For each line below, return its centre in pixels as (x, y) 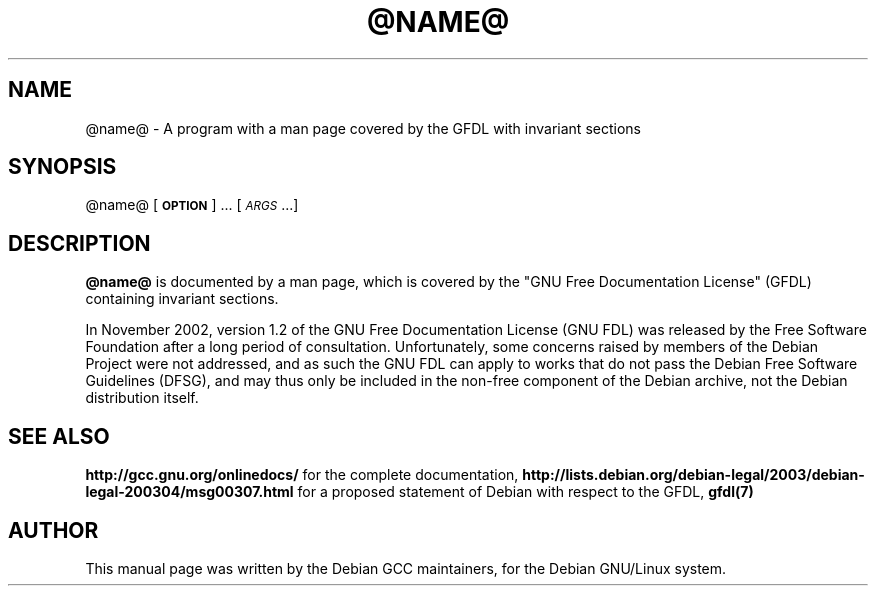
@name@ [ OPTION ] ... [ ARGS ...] (192, 205)
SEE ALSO (59, 436)
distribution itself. (142, 398)
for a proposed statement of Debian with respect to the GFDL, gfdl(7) (525, 492)
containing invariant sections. (182, 299)
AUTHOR (53, 530)
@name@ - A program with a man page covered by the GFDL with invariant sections (363, 128)
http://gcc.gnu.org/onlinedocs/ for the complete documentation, (302, 475)
